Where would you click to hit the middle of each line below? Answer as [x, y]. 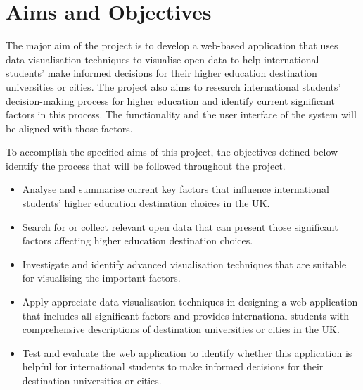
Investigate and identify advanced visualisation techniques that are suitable [184, 264]
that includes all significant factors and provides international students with [185, 315]
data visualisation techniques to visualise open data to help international [163, 59]
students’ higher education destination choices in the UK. [146, 203]
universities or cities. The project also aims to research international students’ [173, 86]
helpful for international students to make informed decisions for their [173, 366]
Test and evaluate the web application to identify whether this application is [187, 352]
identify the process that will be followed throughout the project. [146, 165]
